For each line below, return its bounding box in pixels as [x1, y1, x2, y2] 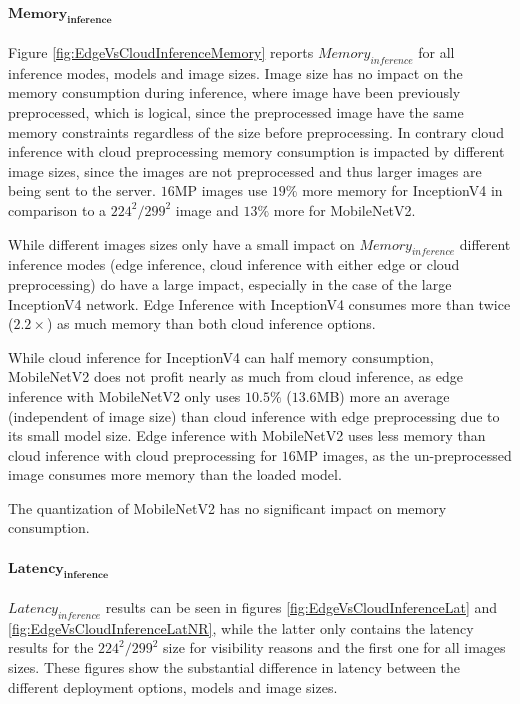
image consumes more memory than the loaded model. [8, 464, 342, 485]
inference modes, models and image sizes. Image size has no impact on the [8, 62, 463, 83]
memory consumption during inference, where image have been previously [8, 82, 461, 103]
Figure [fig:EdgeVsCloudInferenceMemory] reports [8, 42, 314, 62]
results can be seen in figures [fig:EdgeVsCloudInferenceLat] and [105, 597, 498, 618]
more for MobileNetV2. [273, 199, 416, 220]
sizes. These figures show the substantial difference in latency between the [8, 657, 461, 678]
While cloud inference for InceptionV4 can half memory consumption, [8, 346, 434, 367]
